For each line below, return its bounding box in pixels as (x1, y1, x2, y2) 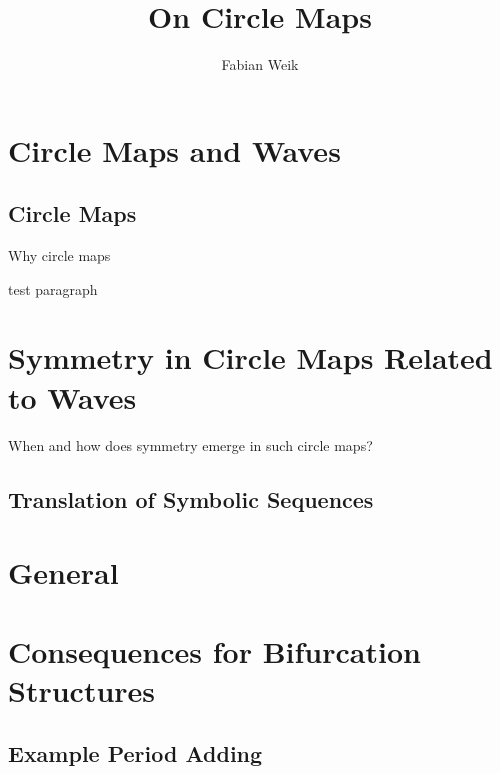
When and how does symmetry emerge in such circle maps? (8, 434, 373, 455)
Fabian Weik (221, 54, 299, 75)
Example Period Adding (8, 738, 263, 769)
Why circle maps (8, 245, 111, 266)
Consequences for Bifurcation (8, 630, 421, 671)
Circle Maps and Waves (8, 129, 341, 170)
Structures (8, 669, 156, 710)
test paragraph (8, 278, 98, 299)
